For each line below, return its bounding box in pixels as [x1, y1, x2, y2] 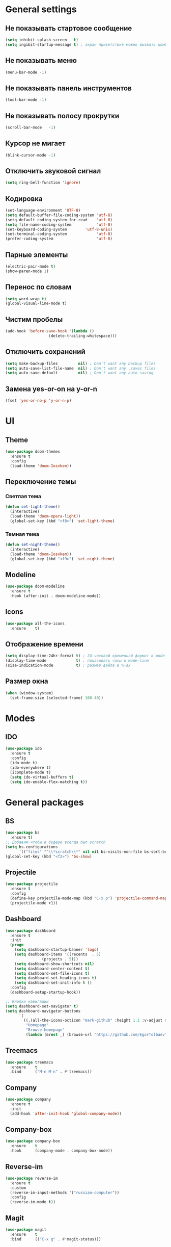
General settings [5, 4, 77, 15]
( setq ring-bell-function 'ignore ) [5, 180, 81, 186]
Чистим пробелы [5, 315, 63, 324]
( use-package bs [5, 830, 40, 836]
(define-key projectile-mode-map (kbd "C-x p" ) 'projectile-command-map [10, 896, 167, 901]
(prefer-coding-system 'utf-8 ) [5, 236, 113, 242]
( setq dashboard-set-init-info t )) [14, 980, 93, 985]
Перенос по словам [5, 283, 72, 292]
